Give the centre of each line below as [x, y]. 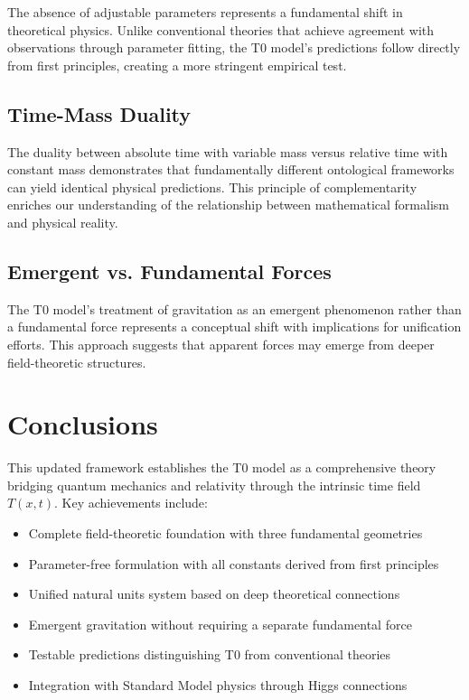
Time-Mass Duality [99, 113]
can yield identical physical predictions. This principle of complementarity [212, 187]
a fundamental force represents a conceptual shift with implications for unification [234, 327]
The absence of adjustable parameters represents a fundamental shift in [205, 12]
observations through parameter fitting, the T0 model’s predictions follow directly [234, 47]
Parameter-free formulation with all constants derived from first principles [234, 563]
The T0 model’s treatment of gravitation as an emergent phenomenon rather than [234, 308]
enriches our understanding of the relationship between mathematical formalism [228, 205]
